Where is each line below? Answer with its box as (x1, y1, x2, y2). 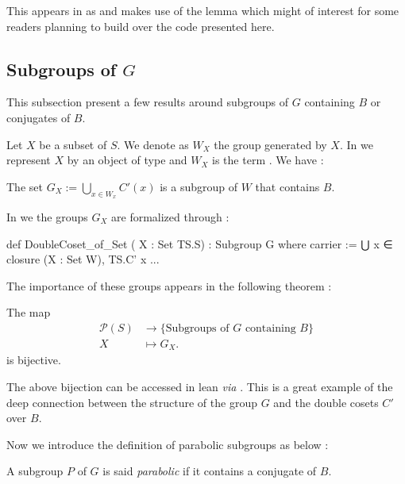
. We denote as (117, 136, 189, 152)
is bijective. (6, 351, 61, 368)
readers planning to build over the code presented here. (6, 17, 275, 34)
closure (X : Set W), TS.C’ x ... (6, 251, 160, 267)
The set (6, 178, 43, 194)
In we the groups (6, 208, 88, 225)
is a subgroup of (160, 178, 238, 194)
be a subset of (39, 136, 107, 152)
